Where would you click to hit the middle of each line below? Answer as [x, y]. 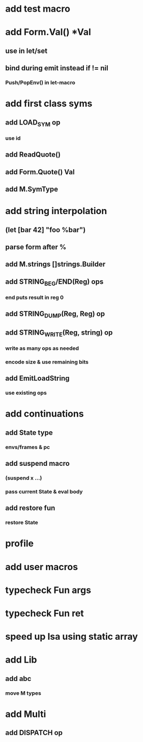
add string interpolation [56, 211]
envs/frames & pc [27, 447]
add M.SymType [32, 189]
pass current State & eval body [44, 491]
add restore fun [30, 508]
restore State [22, 523]
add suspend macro [37, 464]
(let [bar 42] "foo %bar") [46, 230]
